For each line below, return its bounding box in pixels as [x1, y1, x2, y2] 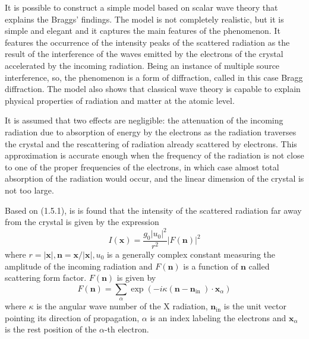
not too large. [5, 183, 54, 196]
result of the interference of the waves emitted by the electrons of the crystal [5, 47, 283, 60]
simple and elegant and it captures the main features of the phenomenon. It [5, 24, 280, 37]
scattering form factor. [5, 271, 87, 284]
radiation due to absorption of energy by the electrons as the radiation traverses [5, 125, 297, 138]
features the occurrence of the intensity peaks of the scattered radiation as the [5, 36, 290, 48]
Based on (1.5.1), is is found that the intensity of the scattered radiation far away [5, 204, 302, 216]
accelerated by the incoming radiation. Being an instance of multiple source [5, 59, 280, 71]
